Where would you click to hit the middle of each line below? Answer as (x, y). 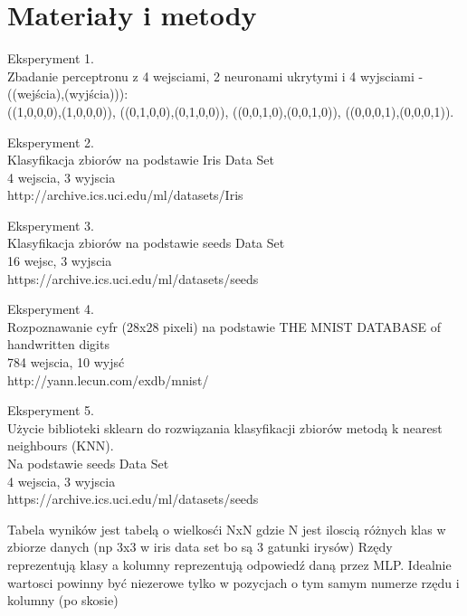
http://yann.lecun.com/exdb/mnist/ (108, 379)
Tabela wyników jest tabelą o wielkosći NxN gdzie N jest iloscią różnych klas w (227, 529)
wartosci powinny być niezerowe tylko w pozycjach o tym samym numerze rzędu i (233, 582)
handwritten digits (58, 344)
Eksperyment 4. (51, 309)
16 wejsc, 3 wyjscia (60, 261)
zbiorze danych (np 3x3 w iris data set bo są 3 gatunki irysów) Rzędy (200, 547)
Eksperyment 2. (51, 142)
